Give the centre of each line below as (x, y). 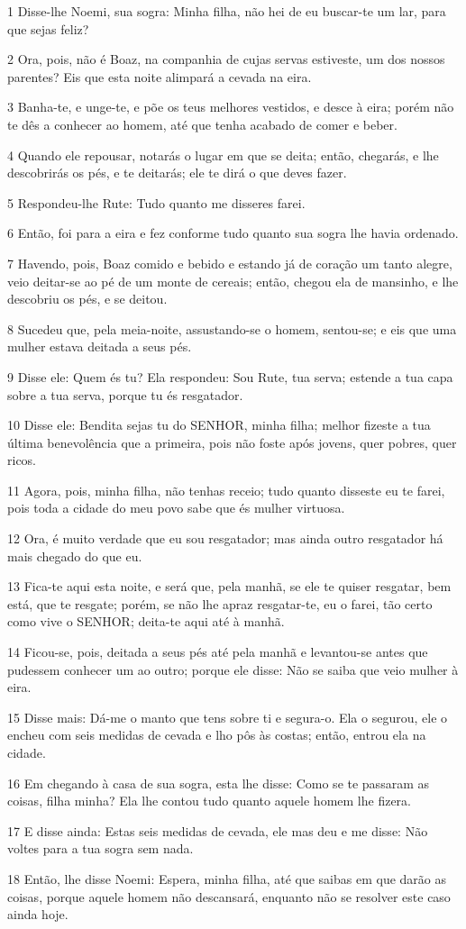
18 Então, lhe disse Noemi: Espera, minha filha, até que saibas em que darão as (227, 878)
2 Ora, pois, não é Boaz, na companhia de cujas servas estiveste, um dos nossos (226, 59)
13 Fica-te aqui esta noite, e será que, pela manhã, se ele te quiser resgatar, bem (229, 586)
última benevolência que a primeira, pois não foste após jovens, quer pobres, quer (232, 442)
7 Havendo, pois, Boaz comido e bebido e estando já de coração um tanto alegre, (230, 263)
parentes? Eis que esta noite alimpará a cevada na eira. (160, 76)
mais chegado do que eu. (75, 556)
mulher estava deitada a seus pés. (100, 346)
